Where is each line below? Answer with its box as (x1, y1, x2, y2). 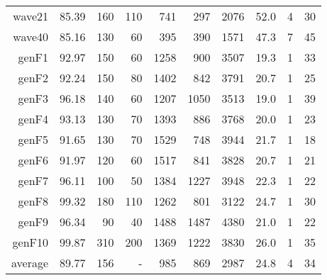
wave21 (13, 8, 49, 24)
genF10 (12, 234, 49, 250)
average (11, 254, 49, 271)
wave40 (13, 28, 49, 45)
